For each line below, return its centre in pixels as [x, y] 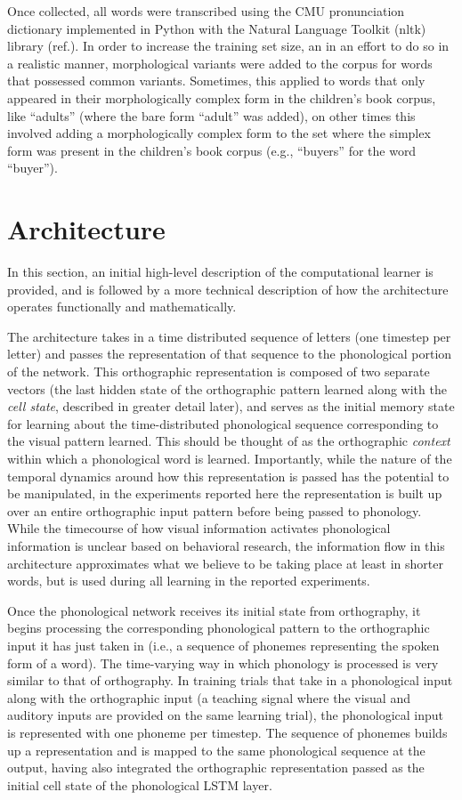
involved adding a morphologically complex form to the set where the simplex [219, 133]
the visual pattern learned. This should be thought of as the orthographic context [229, 441]
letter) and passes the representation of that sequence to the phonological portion [230, 354]
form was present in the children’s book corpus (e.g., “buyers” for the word [212, 150]
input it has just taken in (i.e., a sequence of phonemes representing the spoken [223, 645]
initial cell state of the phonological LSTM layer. [140, 784]
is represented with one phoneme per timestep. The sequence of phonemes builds [227, 732]
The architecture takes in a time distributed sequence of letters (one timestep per [229, 336]
